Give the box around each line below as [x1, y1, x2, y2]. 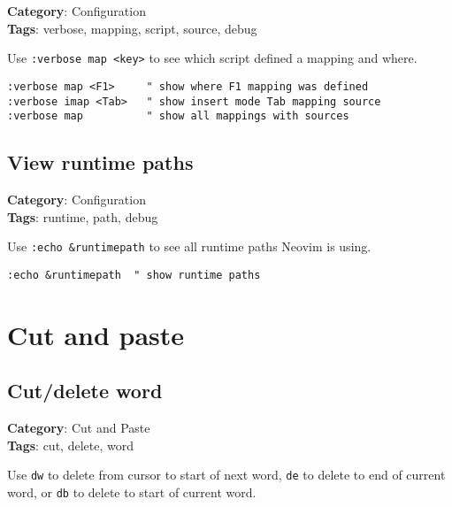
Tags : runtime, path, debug [7, 207, 158, 226]
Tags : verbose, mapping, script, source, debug [7, 19, 257, 37]
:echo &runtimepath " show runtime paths [7, 268, 261, 281]
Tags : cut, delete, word [7, 435, 134, 454]
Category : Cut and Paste [7, 419, 150, 437]
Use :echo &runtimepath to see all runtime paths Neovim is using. [7, 237, 372, 256]
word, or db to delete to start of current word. [7, 482, 257, 501]
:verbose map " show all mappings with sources [7, 110, 349, 123]
